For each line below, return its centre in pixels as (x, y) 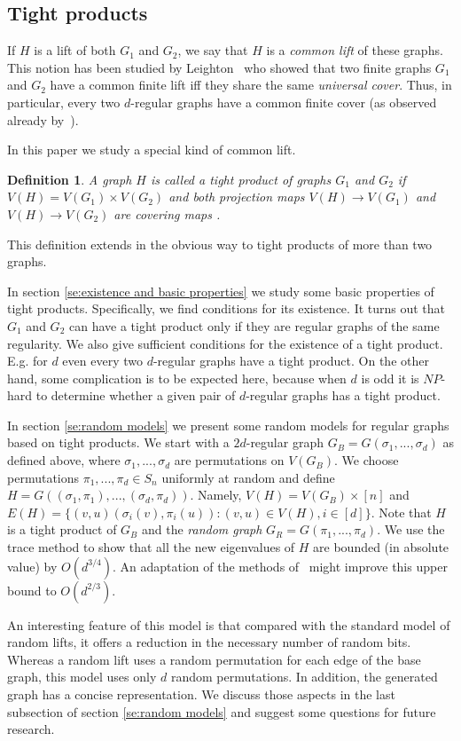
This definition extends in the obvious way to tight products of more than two (220, 244)
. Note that (401, 512)
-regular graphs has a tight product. (343, 395)
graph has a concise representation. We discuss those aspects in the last (201, 694)
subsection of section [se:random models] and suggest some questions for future (222, 711)
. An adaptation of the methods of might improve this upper (280, 566)
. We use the (411, 529)
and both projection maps (237, 197)
